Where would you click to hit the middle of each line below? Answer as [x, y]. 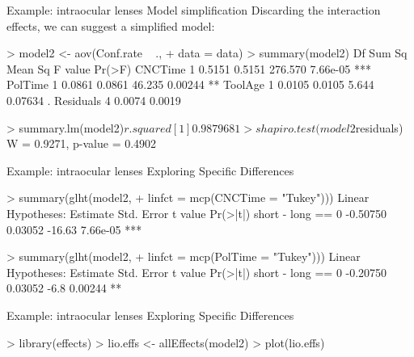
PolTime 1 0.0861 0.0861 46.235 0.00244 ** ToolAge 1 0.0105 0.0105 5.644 [190, 84]
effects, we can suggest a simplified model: [111, 25]
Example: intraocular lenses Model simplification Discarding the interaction [194, 10]
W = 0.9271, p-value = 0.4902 [82, 143]
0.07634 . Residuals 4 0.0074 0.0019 [94, 100]
